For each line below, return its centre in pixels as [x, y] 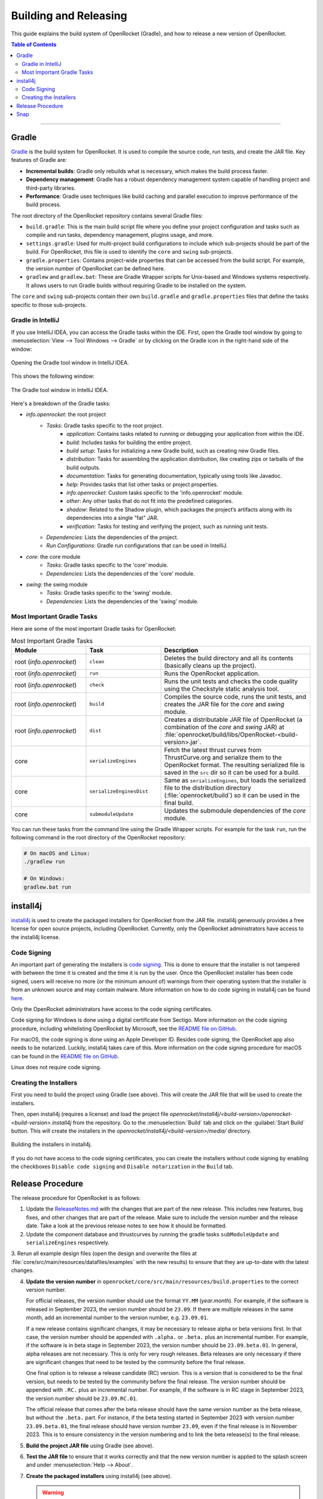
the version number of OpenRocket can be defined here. [96, 269]
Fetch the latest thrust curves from [213, 749]
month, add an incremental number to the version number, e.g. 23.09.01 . [117, 1318]
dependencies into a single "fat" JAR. [112, 518]
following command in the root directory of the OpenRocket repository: [98, 837]
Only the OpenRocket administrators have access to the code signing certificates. [112, 1009]
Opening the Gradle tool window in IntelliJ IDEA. [70, 362]
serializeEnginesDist [119, 791]
